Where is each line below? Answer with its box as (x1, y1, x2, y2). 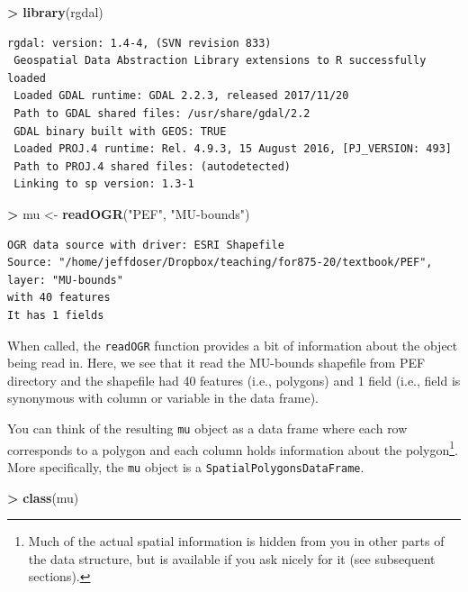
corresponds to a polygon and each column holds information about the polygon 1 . (7, 437, 458, 459)
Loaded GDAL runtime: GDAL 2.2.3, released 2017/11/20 (13, 89, 349, 103)
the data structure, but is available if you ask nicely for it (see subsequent (28, 549, 436, 568)
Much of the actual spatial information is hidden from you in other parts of (28, 532, 445, 551)
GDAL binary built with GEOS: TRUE (13, 124, 227, 138)
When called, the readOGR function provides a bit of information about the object (7, 335, 458, 354)
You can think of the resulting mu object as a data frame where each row (7, 418, 408, 437)
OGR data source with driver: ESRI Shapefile (7, 238, 284, 251)
